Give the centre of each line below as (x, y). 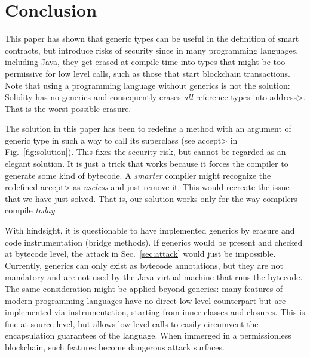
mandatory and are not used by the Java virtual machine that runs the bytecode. (154, 277)
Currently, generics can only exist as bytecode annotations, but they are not (144, 265)
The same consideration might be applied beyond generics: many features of (144, 288)
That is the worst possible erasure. (68, 108)
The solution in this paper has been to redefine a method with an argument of (148, 128)
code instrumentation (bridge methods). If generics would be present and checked (154, 242)
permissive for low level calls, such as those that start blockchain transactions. (148, 73)
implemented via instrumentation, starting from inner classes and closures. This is (155, 312)
